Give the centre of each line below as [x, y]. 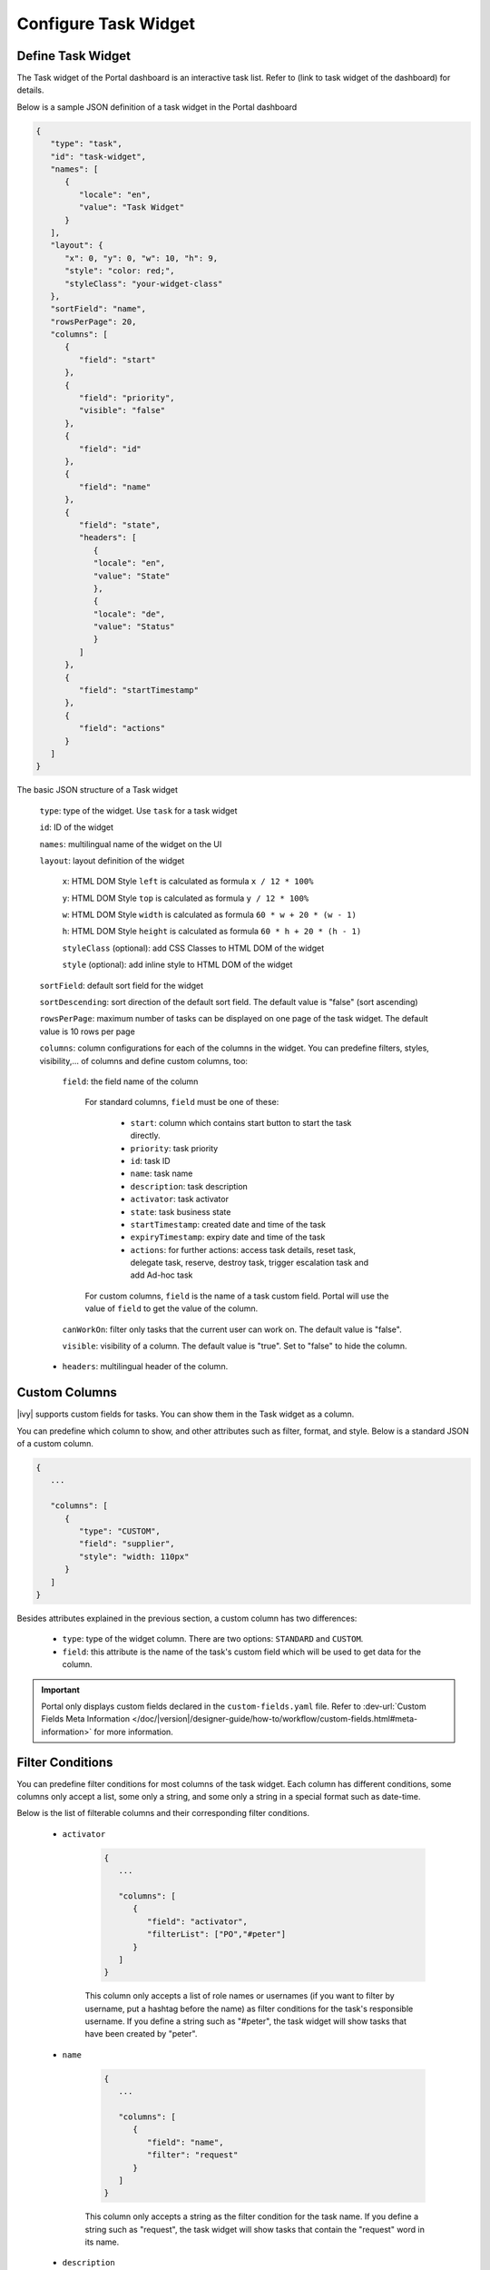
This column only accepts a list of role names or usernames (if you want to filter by [240, 1996]
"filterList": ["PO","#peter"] [216, 1934]
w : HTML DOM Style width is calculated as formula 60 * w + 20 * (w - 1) [210, 915]
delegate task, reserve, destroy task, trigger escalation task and [250, 1263]
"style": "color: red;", [120, 271]
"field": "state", [119, 525]
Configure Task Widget [106, 24]
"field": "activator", [197, 1921]
